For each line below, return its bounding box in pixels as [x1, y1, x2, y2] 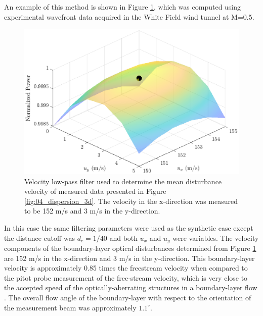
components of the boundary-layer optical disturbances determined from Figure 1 [4, 242, 256, 253]
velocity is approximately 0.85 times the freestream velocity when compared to [4, 262, 248, 273]
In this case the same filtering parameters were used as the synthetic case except [4, 222, 253, 233]
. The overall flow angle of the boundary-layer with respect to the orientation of [4, 292, 251, 302]
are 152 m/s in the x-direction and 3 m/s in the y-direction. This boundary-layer [4, 252, 255, 263]
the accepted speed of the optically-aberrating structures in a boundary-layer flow [4, 282, 257, 293]
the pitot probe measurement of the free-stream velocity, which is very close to [4, 272, 248, 283]
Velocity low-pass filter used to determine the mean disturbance [24, 176, 222, 186]
